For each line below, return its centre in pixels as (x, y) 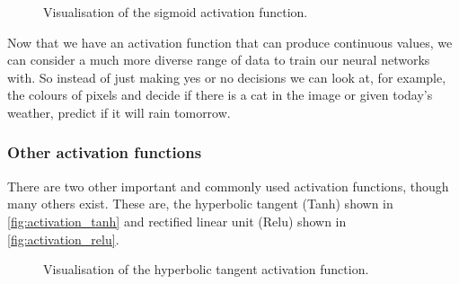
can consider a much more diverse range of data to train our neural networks (219, 60)
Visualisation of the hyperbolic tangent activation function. (206, 269)
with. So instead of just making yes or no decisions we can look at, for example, (227, 77)
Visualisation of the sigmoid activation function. (176, 12)
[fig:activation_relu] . (63, 239)
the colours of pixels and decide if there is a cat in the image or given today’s (220, 95)
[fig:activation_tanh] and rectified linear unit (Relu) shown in (177, 221)
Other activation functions (105, 152)
